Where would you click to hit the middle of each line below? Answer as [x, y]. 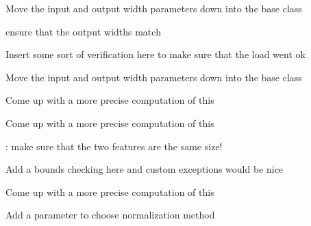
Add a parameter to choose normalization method [110, 215]
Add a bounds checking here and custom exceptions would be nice [145, 169]
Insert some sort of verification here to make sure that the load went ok [155, 54]
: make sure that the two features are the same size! [114, 146]
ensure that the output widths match [83, 31]
